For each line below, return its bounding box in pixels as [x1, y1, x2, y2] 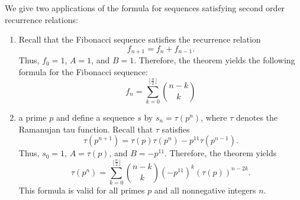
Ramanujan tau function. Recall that [18, 122, 153, 135]
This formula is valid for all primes [18, 184, 145, 196]
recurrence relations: [5, 13, 78, 25]
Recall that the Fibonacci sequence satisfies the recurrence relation [18, 33, 261, 46]
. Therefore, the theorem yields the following [134, 54, 295, 66]
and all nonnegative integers [154, 184, 256, 196]
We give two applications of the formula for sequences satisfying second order [5, 2, 285, 14]
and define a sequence [56, 111, 135, 123]
